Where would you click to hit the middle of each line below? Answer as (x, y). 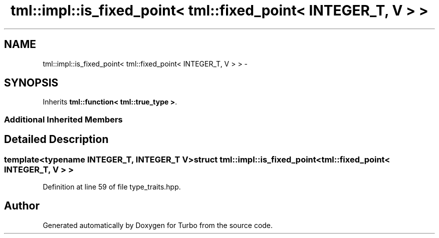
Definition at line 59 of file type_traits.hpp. (112, 187)
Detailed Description (56, 139)
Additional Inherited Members (63, 119)
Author (22, 206)
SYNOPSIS (31, 83)
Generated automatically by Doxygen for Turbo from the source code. (158, 225)
